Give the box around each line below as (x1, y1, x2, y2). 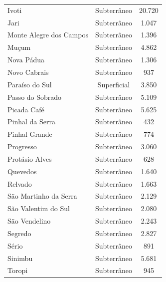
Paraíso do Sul (7, 79, 52, 89)
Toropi (7, 265, 28, 276)
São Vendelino (7, 216, 51, 226)
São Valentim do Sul (7, 203, 70, 214)
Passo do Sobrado (7, 91, 62, 102)
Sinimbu (7, 253, 33, 263)
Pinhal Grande (7, 129, 52, 139)
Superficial (97, 79, 130, 89)
